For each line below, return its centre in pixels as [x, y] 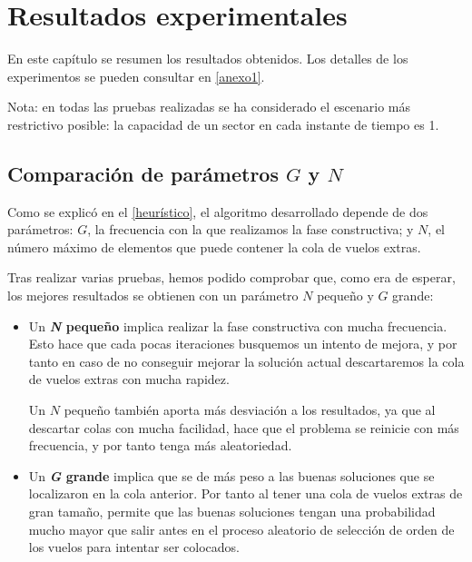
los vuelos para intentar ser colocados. [134, 547]
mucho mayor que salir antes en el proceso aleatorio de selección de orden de [241, 529]
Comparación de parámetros [143, 173]
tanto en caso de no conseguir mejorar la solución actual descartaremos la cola [246, 361]
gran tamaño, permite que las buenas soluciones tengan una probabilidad [232, 512]
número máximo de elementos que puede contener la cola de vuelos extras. [214, 246]
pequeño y [345, 296]
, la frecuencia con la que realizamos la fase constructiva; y [251, 229]
